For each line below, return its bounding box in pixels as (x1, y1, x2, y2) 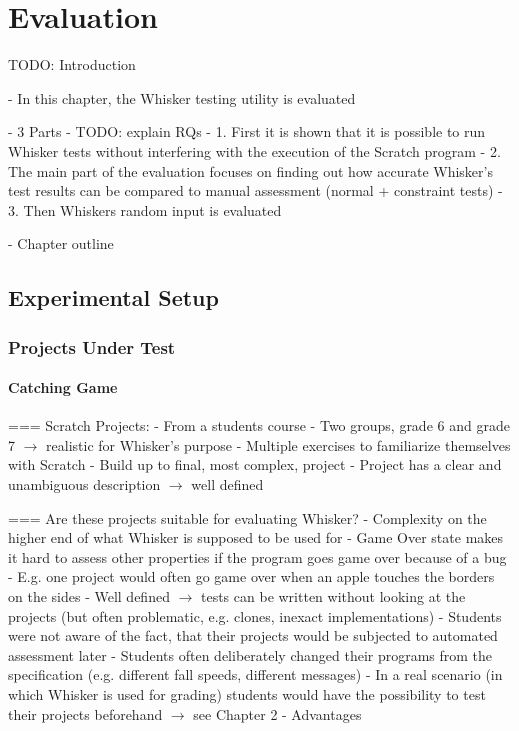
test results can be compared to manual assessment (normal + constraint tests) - (8, 180, 503, 201)
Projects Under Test (8, 334, 176, 359)
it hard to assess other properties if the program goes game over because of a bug (8, 546, 507, 567)
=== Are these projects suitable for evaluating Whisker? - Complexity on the (8, 507, 487, 528)
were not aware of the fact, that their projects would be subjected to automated (8, 625, 498, 646)
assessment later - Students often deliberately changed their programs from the (8, 644, 493, 665)
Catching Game (8, 377, 118, 398)
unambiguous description (8, 474, 161, 495)
